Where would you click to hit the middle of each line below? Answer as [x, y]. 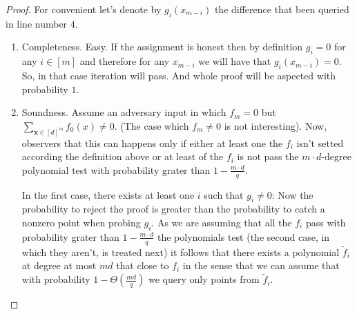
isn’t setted [320, 143]
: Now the [292, 194]
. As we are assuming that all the [222, 223]
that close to [143, 265]
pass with [326, 223]
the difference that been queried [282, 9]
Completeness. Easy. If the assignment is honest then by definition [162, 47]
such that [224, 194]
